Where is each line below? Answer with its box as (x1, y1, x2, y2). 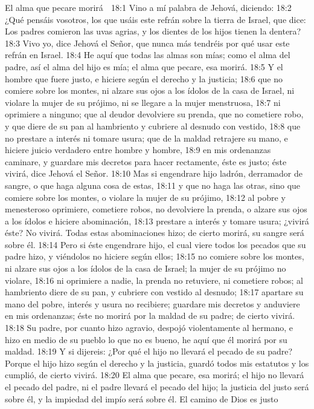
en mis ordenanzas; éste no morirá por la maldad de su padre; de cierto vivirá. (5, 309, 295, 322)
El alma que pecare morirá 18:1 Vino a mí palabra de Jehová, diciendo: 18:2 (5, 1, 292, 13)
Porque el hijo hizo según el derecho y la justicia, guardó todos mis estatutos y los (5, 356, 309, 369)
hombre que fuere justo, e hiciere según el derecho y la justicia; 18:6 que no (5, 72, 283, 85)
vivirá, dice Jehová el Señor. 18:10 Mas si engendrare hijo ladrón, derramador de (5, 167, 303, 180)
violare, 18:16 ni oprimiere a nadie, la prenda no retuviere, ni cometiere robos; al (5, 273, 303, 286)
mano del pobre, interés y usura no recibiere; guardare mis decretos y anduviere (5, 297, 300, 310)
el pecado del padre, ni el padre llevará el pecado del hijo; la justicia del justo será (5, 381, 309, 393)
